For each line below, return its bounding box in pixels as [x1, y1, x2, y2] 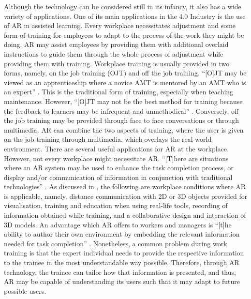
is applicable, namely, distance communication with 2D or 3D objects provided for [4, 191, 248, 201]
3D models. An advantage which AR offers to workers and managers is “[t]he [4, 219, 232, 229]
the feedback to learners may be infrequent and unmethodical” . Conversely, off [4, 105, 239, 116]
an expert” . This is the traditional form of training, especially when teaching [4, 87, 234, 97]
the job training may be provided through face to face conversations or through [4, 115, 239, 125]
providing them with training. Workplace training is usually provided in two [4, 58, 230, 68]
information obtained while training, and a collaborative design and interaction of [4, 210, 246, 220]
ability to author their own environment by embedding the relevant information [4, 229, 240, 239]
